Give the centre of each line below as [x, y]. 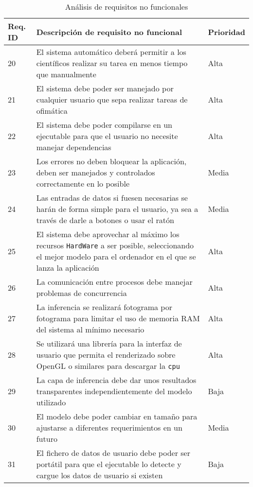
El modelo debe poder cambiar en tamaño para [117, 416]
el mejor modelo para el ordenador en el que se [116, 256]
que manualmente [66, 74]
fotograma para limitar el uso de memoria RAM [118, 318]
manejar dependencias [74, 147]
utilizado [51, 402]
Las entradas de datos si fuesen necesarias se [112, 198]
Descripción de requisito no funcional [109, 32]
